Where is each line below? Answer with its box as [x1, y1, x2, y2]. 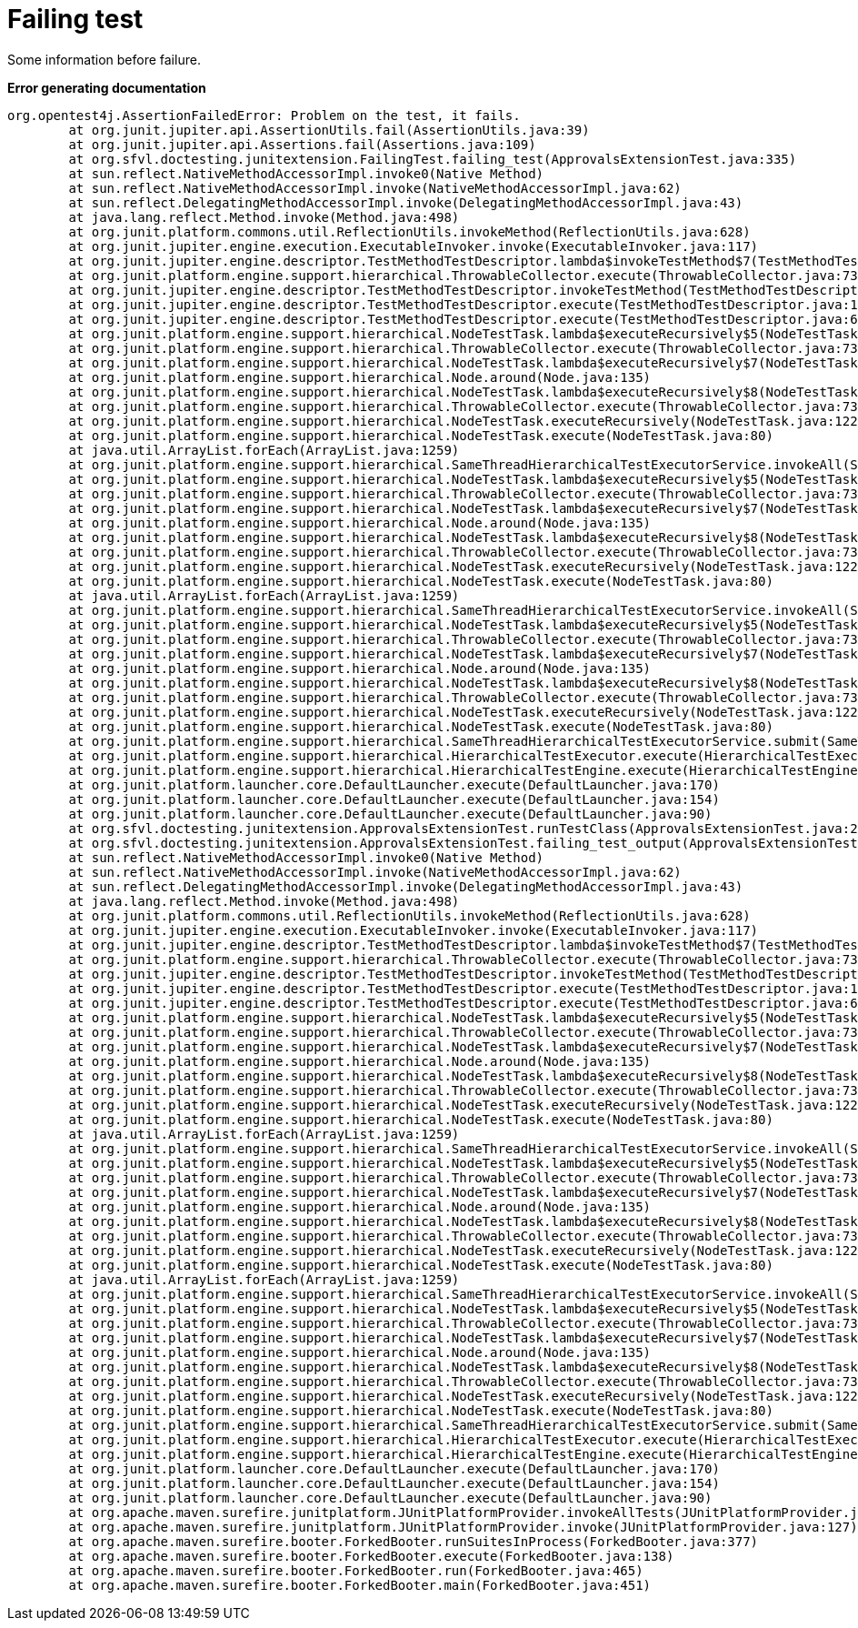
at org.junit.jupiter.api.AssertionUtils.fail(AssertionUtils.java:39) [68, 122, 590, 137]
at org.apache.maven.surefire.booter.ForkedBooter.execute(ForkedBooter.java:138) [68, 1548, 674, 1563]
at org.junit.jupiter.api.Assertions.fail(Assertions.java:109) [68, 136, 536, 152]
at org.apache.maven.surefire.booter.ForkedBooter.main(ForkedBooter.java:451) [68, 1577, 652, 1593]
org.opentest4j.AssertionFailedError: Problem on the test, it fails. [7, 107, 521, 123]
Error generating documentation [7, 79, 206, 95]
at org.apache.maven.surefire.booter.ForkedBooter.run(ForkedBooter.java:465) [68, 1563, 643, 1578]
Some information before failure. [7, 51, 201, 67]
